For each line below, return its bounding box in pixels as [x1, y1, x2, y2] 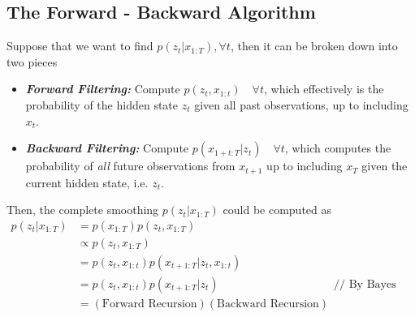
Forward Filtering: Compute [25, 80, 180, 97]
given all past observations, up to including [194, 96, 409, 113]
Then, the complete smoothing [6, 201, 159, 218]
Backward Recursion [217, 298, 319, 310]
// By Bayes [334, 278, 396, 290]
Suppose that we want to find [6, 37, 153, 54]
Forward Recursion [102, 298, 197, 310]
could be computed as [223, 201, 332, 218]
